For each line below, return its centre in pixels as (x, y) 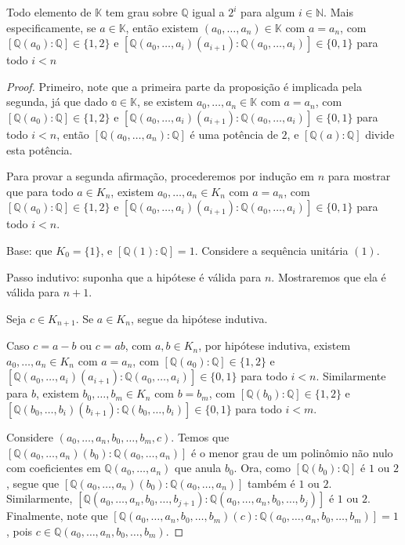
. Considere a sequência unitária (271, 250)
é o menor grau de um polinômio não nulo (292, 452)
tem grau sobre (141, 12)
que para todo (40, 191)
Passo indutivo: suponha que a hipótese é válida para (134, 276)
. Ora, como (262, 468)
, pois (20, 530)
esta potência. (40, 149)
